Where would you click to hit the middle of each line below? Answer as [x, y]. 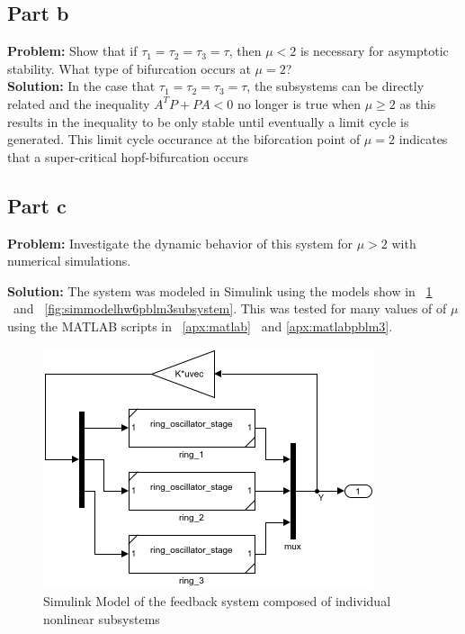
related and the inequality [79, 103]
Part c [37, 205]
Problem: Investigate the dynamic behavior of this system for [180, 243]
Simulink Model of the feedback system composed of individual [217, 601]
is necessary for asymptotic [374, 51]
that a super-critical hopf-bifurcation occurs [128, 156]
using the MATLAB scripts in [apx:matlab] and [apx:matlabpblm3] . [200, 326]
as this [418, 103]
